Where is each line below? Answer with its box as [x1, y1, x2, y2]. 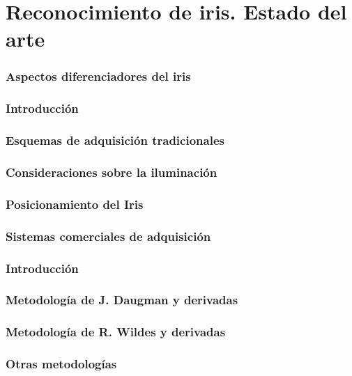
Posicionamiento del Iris [6, 195, 144, 212]
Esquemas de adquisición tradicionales [6, 132, 224, 149]
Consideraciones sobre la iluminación [6, 164, 217, 181]
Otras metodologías [6, 355, 117, 373]
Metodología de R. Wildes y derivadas [6, 323, 226, 340]
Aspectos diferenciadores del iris [6, 68, 191, 85]
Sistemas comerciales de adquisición [6, 227, 211, 244]
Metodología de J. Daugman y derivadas [6, 291, 238, 308]
